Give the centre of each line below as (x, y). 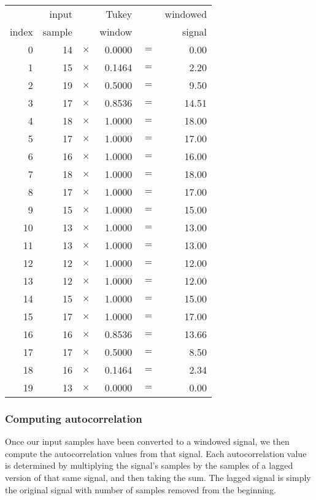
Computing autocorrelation (74, 418)
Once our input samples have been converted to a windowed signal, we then (147, 441)
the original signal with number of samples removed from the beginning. (141, 489)
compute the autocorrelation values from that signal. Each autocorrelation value (156, 453)
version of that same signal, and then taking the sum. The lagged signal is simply (158, 477)
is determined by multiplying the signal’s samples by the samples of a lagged (149, 465)
